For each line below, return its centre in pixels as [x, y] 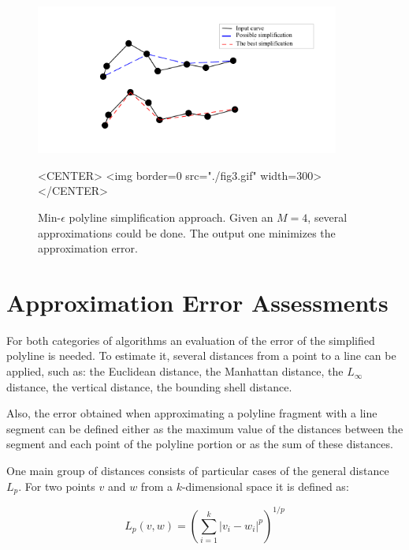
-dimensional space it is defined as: [265, 486]
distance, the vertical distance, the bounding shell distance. [149, 386]
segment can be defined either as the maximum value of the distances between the [205, 428]
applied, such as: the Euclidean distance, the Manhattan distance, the [175, 371]
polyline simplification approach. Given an [171, 217]
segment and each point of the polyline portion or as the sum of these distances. [200, 444]
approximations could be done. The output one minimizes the [187, 232]
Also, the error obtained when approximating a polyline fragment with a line [192, 413]
